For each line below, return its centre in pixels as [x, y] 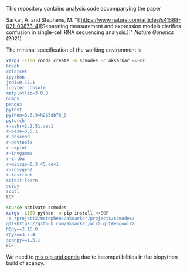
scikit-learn [22, 181]
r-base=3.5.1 [22, 131]
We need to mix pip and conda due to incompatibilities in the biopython [92, 257]
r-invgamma [19, 153]
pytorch [16, 120]
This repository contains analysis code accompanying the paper [84, 8]
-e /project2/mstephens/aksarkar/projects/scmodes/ [70, 218]
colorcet [17, 72]
